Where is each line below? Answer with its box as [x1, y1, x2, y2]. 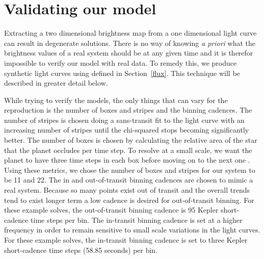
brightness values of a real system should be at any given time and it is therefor [4, 47, 253, 58]
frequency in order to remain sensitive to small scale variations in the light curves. [4, 224, 260, 235]
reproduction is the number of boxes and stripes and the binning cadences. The [4, 105, 252, 115]
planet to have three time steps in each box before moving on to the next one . [4, 154, 250, 165]
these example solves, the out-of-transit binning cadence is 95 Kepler [4, 204, 219, 215]
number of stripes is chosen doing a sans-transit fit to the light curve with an [4, 114, 245, 125]
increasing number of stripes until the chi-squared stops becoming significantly [4, 124, 249, 135]
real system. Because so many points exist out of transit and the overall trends [4, 185, 250, 195]
